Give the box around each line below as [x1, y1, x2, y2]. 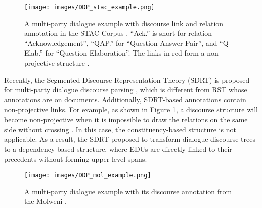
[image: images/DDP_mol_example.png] [24, 171, 151, 179]
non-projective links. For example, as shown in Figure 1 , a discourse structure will [4, 104, 258, 115]
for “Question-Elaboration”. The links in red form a [45, 47, 205, 58]
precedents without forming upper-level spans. [4, 153, 147, 164]
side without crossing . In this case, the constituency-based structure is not [4, 124, 236, 134]
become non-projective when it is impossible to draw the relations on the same [4, 114, 248, 124]
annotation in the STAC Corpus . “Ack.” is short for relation [24, 28, 212, 38]
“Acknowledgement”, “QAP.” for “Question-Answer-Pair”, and [24, 37, 217, 48]
